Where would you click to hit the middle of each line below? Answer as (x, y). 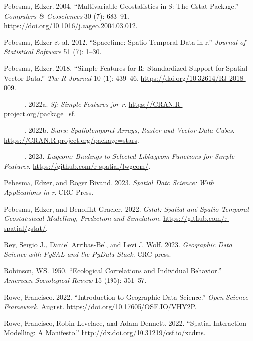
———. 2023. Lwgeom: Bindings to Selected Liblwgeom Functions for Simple (119, 156)
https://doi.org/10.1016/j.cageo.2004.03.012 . (71, 25)
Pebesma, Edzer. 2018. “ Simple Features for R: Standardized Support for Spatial (126, 68)
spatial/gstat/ (25, 228)
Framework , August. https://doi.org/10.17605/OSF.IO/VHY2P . (100, 306)
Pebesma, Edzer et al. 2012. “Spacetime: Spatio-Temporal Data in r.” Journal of (125, 42)
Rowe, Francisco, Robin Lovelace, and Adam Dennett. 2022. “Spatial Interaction (125, 323)
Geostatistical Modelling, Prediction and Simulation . (83, 218)
